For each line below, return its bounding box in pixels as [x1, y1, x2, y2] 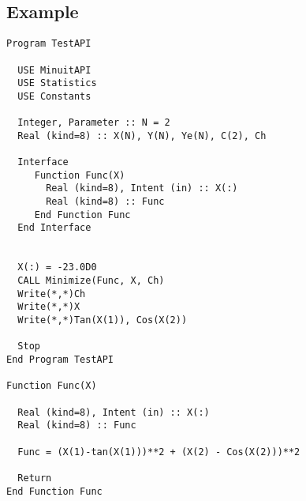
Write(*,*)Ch [17, 288, 86, 299]
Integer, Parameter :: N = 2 [17, 117, 170, 129]
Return [17, 472, 52, 484]
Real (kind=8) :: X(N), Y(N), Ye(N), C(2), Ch [17, 130, 267, 141]
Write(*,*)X [17, 301, 80, 313]
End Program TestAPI [6, 353, 114, 365]
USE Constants [17, 90, 91, 102]
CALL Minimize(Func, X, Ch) [17, 275, 165, 287]
